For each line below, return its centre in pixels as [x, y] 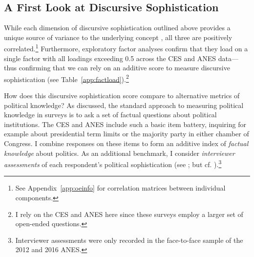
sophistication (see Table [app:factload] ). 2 [66, 78]
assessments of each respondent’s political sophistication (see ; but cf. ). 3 [113, 163]
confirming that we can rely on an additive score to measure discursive [124, 68]
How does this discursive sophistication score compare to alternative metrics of [122, 96]
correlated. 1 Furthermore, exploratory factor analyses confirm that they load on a [126, 48]
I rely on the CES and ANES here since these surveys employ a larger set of [129, 214]
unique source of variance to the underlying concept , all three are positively [118, 37]
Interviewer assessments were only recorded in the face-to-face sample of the [129, 240]
